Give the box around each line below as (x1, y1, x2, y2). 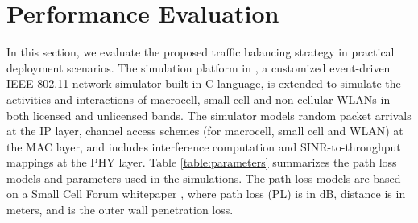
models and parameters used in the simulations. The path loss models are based (6, 169, 401, 186)
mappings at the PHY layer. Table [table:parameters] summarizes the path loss (6, 154, 397, 171)
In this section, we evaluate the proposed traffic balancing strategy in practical (6, 43, 395, 60)
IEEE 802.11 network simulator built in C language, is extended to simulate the (6, 75, 401, 92)
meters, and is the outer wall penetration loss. (6, 201, 234, 218)
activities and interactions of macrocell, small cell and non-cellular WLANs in (6, 90, 391, 107)
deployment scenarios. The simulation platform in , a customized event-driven (6, 59, 391, 76)
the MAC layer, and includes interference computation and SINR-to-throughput (6, 138, 401, 155)
